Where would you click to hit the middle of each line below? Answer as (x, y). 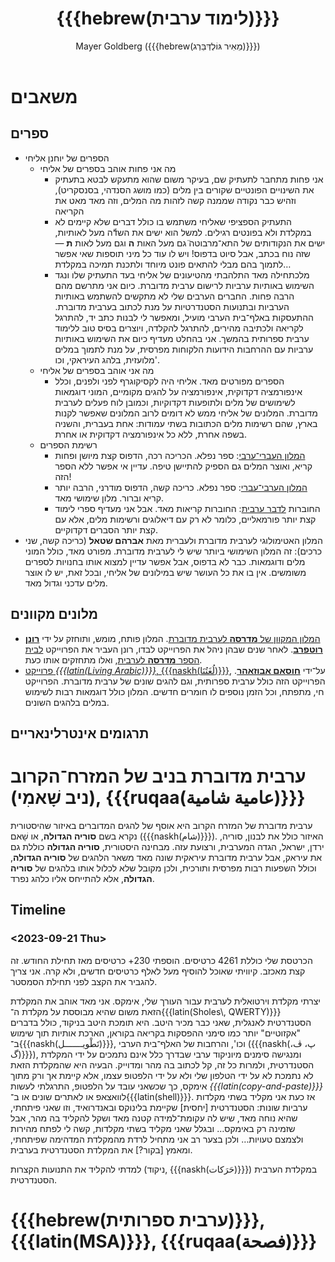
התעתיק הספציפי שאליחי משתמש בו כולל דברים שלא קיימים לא (173, 221)
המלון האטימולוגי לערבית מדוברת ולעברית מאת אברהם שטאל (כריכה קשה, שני (173, 540)
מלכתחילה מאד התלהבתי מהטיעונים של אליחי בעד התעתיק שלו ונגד (182, 274)
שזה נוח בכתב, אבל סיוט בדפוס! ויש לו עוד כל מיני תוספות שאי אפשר (182, 253)
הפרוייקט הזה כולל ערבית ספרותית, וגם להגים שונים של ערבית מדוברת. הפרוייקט (175, 681)
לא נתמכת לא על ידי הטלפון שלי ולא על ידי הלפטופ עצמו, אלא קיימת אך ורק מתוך (162, 1075)
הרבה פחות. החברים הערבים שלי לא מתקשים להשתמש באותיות (174, 296)
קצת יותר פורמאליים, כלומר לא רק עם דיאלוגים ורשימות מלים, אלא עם (185, 519)
